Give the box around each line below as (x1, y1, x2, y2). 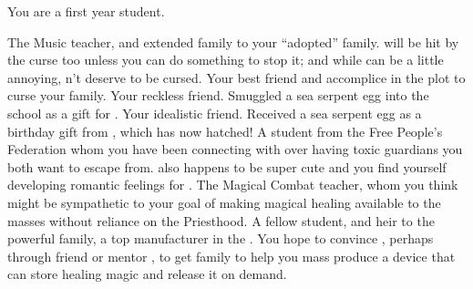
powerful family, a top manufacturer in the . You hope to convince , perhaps (7, 229, 434, 248)
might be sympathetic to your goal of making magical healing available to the (7, 192, 441, 212)
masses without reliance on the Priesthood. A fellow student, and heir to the (7, 211, 435, 230)
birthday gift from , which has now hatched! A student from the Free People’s (7, 121, 443, 140)
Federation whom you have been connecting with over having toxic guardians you (7, 139, 463, 159)
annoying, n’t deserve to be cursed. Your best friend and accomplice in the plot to (7, 67, 466, 87)
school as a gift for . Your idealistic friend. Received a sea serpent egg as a (7, 103, 422, 122)
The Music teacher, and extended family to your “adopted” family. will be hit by (7, 32, 459, 51)
